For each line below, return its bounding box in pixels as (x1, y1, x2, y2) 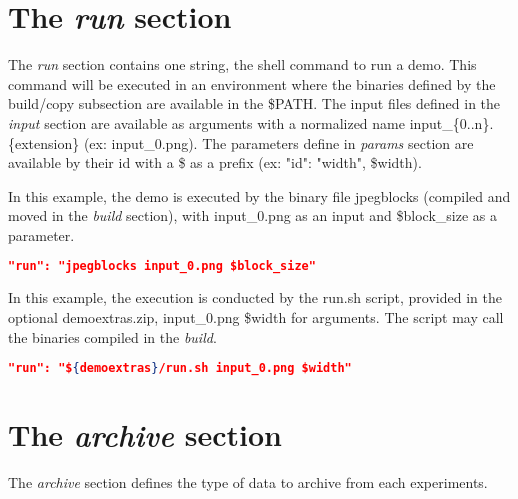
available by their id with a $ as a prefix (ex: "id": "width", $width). (8, 152, 422, 173)
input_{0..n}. (409, 112, 494, 133)
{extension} (8, 132, 80, 153)
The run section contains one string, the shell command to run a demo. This (8, 54, 477, 75)
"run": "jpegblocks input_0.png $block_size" (8, 259, 316, 274)
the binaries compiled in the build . (8, 326, 217, 347)
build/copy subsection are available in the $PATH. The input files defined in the (8, 93, 501, 114)
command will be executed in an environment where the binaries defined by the (8, 73, 496, 94)
